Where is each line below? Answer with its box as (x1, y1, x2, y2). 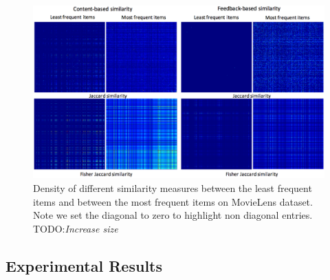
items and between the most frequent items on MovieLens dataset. (33, 194, 313, 208)
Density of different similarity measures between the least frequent (33, 180, 312, 195)
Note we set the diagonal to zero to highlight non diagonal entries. (33, 208, 313, 222)
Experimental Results (5, 255, 162, 276)
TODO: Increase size (33, 221, 118, 235)
